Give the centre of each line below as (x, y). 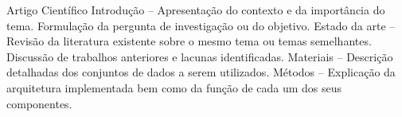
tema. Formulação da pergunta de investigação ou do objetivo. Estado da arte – (201, 25)
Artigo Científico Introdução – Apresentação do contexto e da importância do (196, 10)
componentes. (39, 103)
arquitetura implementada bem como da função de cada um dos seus (174, 87)
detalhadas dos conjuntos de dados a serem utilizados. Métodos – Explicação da (201, 72)
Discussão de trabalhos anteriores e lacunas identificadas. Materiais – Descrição (200, 56)
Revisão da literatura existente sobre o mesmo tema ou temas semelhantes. (189, 41)
